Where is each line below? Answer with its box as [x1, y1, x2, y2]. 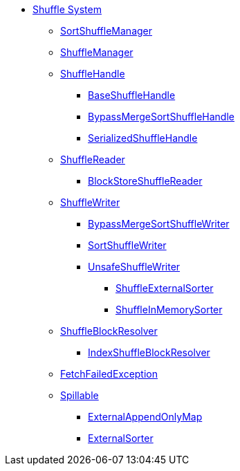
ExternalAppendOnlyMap [88, 411, 203, 423]
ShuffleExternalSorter [116, 282, 214, 294]
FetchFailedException [60, 368, 158, 380]
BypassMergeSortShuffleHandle [88, 111, 234, 122]
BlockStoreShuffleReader [88, 175, 203, 187]
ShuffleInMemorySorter [116, 304, 223, 315]
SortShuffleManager [60, 25, 153, 37]
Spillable [60, 389, 99, 401]
